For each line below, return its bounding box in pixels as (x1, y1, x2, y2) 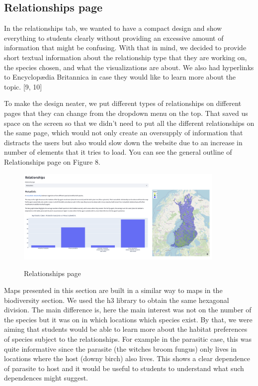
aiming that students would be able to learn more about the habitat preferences (4, 324, 248, 334)
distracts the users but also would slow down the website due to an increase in (4, 137, 243, 147)
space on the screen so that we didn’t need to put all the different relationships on (4, 117, 255, 128)
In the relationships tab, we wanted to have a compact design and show (4, 23, 222, 33)
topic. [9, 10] (4, 81, 42, 92)
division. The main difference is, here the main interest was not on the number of (4, 304, 252, 315)
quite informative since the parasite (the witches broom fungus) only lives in (4, 343, 237, 354)
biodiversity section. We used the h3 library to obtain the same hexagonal (4, 294, 229, 305)
